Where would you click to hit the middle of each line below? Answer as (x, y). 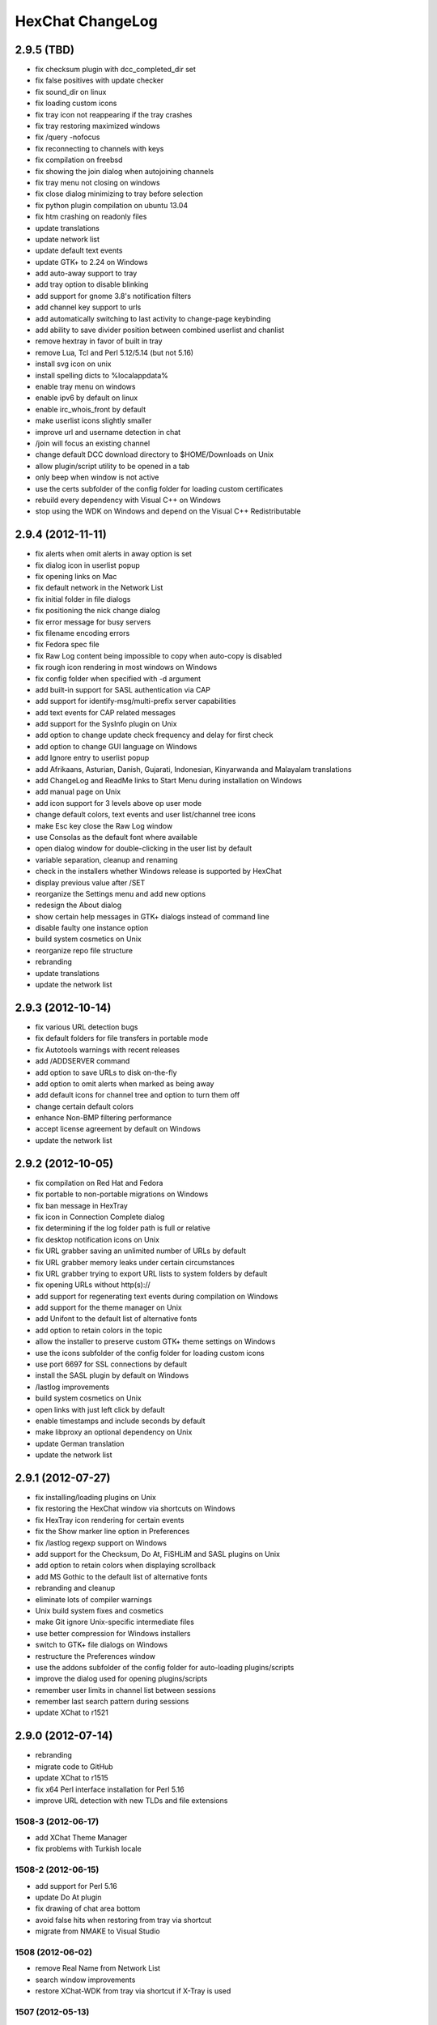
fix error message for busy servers (93, 622)
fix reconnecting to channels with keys (100, 148)
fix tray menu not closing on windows (98, 182)
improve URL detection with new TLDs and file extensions (132, 1800)
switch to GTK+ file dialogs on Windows (102, 1645)
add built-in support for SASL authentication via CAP (123, 689)
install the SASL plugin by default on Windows (112, 1375)
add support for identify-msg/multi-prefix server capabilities (136, 701)
